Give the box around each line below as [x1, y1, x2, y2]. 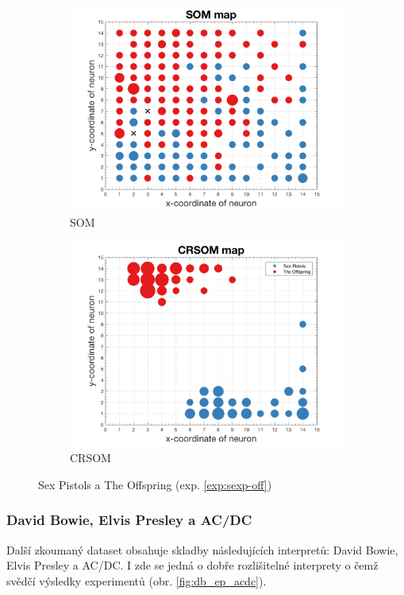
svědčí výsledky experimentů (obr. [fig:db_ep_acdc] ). [6, 572, 267, 589]
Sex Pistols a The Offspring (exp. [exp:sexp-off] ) [38, 476, 272, 492]
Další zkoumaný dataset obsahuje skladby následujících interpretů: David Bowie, [6, 541, 398, 558]
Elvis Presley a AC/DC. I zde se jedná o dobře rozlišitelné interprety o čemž [6, 557, 379, 574]
